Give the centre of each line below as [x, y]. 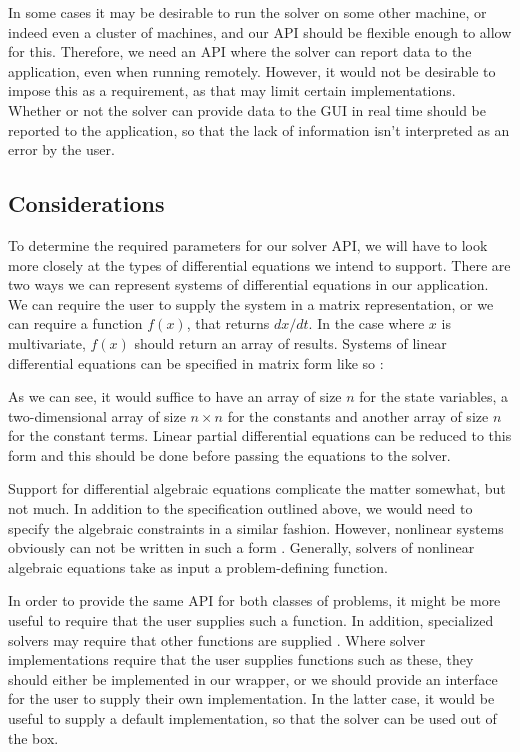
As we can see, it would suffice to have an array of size [175, 396]
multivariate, [47, 342]
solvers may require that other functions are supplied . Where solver [217, 639]
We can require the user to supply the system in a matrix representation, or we [251, 303]
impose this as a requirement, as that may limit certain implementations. [232, 90]
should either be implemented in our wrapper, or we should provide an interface [253, 678]
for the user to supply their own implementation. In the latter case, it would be [251, 698]
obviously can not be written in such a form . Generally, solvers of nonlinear [241, 547]
